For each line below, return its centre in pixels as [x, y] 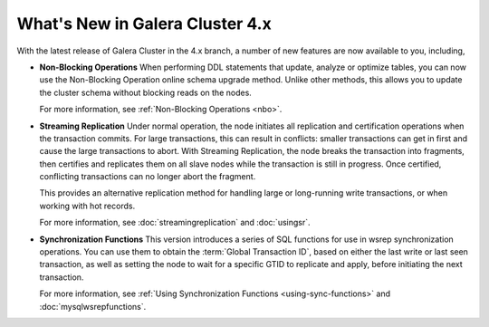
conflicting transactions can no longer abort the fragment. [148, 177]
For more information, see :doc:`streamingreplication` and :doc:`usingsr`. [175, 223]
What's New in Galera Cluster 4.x [144, 24]
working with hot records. [87, 206]
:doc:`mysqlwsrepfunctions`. [93, 306]
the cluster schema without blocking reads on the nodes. [146, 92]
